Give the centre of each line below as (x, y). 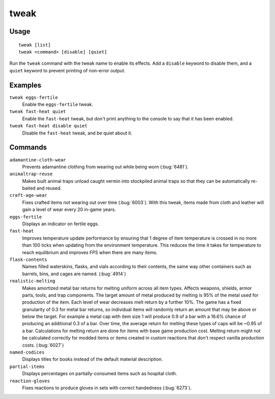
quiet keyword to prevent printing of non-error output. (67, 70)
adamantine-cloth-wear (38, 160)
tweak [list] (35, 45)
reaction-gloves (30, 381)
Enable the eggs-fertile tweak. (58, 104)
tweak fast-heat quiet (38, 112)
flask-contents (29, 259)
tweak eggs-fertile (34, 97)
